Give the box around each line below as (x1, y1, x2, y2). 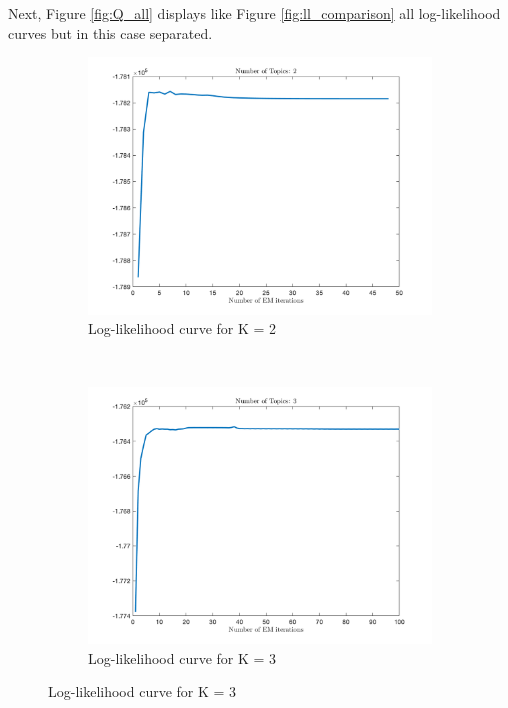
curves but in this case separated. (8, 22, 213, 43)
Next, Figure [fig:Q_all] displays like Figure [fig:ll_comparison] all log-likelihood (8, 3, 501, 23)
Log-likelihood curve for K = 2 (88, 318, 277, 339)
